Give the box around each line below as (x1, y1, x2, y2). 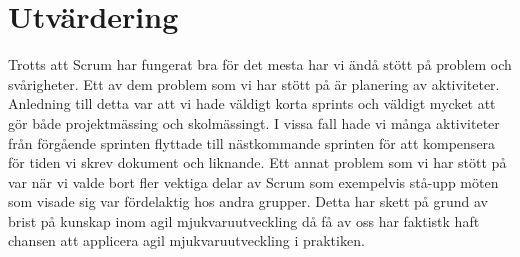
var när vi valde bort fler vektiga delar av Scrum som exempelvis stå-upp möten (8, 171, 499, 192)
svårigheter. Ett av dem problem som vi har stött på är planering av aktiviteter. (8, 73, 500, 94)
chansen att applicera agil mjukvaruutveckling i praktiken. (8, 230, 365, 251)
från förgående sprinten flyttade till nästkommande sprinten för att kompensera (8, 132, 496, 153)
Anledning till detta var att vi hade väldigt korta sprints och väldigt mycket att (8, 93, 496, 114)
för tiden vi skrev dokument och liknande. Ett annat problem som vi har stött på (8, 152, 507, 173)
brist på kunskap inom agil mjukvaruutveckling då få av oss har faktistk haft (8, 210, 480, 231)
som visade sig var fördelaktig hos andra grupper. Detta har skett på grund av (8, 191, 488, 212)
